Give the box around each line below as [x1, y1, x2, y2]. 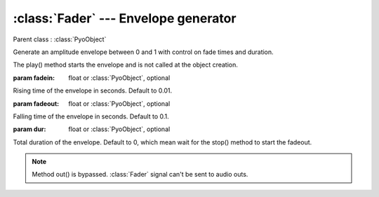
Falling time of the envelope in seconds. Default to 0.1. [13, 112, 170, 121]
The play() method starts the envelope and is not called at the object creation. [13, 60, 239, 69]
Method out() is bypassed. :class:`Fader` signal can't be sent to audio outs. [32, 170, 248, 179]
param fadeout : [13, 99, 60, 108]
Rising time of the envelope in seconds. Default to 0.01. [13, 86, 172, 95]
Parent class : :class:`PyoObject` [13, 35, 107, 43]
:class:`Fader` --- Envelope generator [13, 11, 237, 26]
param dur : [13, 125, 46, 133]
